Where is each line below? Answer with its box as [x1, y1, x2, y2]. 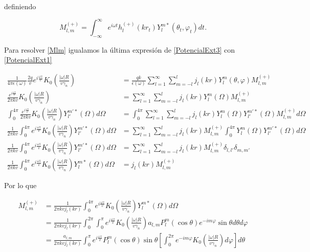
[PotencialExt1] [4, 54, 52, 65]
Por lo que [4, 180, 37, 191]
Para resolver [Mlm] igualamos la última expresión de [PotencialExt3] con [4, 44, 235, 55]
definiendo [4, 1, 36, 11]
